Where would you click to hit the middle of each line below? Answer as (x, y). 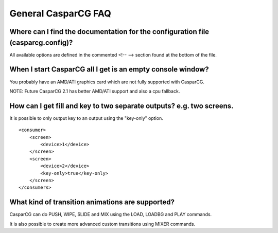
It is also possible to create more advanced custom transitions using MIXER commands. (102, 224)
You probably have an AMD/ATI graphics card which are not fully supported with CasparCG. (107, 82)
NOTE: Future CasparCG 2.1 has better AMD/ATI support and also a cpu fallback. (95, 91)
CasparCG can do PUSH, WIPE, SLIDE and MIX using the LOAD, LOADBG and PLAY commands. (111, 214)
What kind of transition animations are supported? (92, 202)
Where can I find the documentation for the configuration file (109, 32)
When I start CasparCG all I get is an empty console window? (109, 69)
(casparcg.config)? (41, 42)
